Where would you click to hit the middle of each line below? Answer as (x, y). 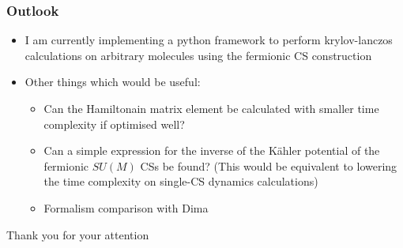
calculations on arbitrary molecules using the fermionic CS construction (198, 55)
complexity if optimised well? (114, 124)
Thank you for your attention (78, 234)
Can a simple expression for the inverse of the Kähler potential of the (212, 150)
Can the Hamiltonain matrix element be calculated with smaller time (211, 108)
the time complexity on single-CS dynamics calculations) (181, 181)
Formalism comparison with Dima (126, 207)
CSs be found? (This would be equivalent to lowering (269, 165)
